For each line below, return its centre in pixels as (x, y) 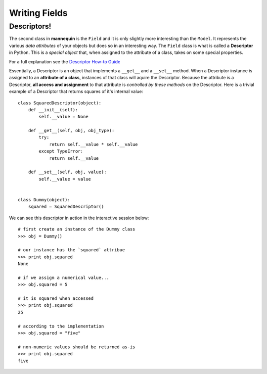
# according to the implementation (61, 326)
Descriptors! (30, 26)
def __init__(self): (53, 110)
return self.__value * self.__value (93, 144)
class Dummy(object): (44, 200)
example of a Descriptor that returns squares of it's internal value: (76, 92)
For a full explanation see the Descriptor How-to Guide (65, 61)
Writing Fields (38, 13)
